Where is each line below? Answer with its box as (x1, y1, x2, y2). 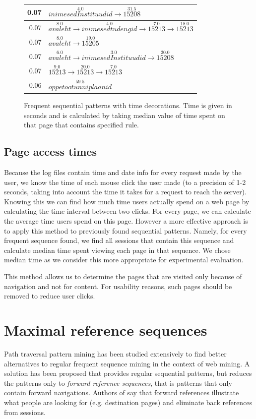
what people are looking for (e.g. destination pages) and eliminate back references (4, 397, 253, 407)
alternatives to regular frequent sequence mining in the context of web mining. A (4, 358, 250, 368)
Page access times (4, 144, 97, 159)
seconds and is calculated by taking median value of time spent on (24, 110, 225, 120)
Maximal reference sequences (4, 320, 207, 340)
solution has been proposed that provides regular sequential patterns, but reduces (4, 368, 252, 378)
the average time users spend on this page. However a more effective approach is (4, 216, 248, 226)
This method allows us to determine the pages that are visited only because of (4, 271, 242, 282)
